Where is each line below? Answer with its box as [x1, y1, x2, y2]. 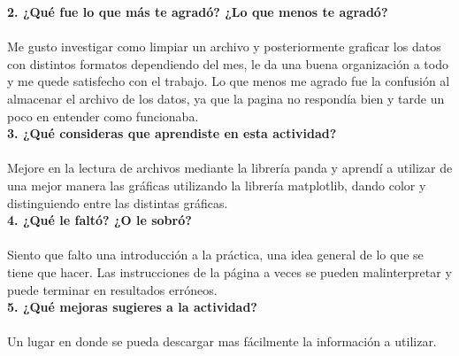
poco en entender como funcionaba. [7, 106, 199, 125]
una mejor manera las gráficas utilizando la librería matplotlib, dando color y [7, 175, 426, 194]
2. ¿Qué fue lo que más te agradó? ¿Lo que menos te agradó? [7, 3, 388, 20]
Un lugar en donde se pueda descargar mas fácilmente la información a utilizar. [7, 332, 437, 351]
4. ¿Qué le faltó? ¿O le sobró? [7, 211, 192, 229]
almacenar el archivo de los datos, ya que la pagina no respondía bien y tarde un [7, 89, 445, 107]
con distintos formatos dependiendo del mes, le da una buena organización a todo [7, 54, 448, 73]
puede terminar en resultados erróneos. [7, 280, 218, 298]
